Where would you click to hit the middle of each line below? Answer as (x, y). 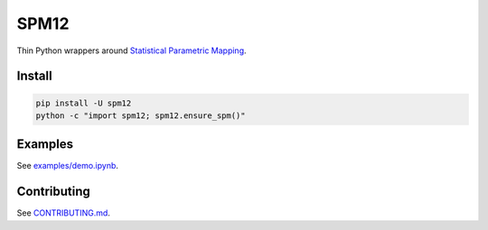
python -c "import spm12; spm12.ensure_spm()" (141, 115)
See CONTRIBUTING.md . (63, 213)
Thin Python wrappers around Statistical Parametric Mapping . (132, 51)
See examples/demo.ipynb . (68, 166)
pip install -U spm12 (84, 103)
